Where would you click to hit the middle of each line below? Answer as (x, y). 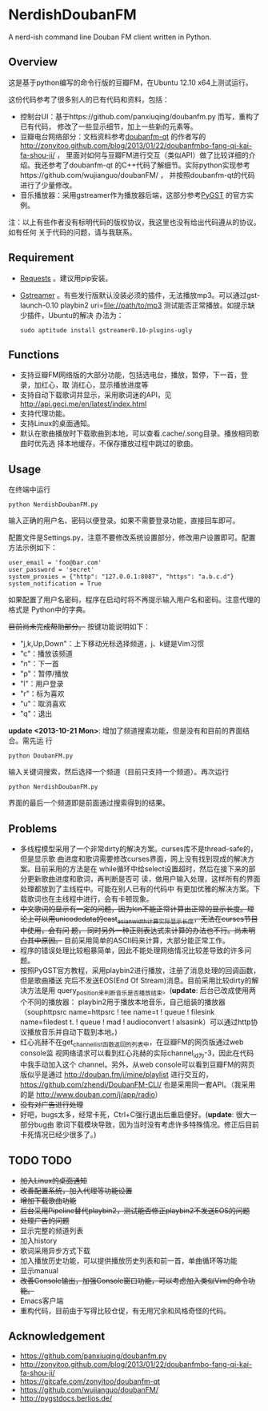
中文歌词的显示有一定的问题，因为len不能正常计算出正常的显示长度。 (134, 909)
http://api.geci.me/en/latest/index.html (83, 404)
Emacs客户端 (42, 1300)
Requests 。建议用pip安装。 (66, 278)
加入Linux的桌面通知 (54, 1180)
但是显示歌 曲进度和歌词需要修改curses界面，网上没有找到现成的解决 (134, 859)
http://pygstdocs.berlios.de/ (66, 1398)
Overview (33, 62)
